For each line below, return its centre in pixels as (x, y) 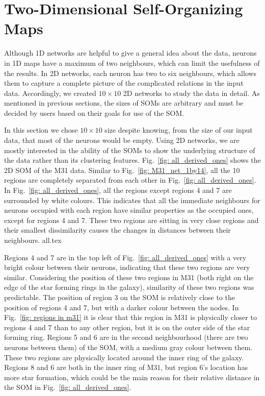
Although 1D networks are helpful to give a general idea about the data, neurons (130, 53)
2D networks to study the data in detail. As (191, 93)
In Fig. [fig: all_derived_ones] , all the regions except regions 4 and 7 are (118, 190)
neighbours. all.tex (33, 240)
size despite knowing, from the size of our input (179, 130)
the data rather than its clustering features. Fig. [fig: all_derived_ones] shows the (132, 160)
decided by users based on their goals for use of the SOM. (94, 113)
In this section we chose (41, 130)
